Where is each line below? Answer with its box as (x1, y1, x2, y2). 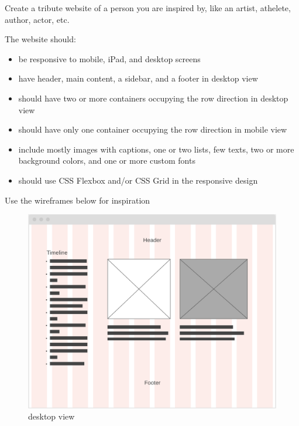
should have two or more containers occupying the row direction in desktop (18, 92, 288, 104)
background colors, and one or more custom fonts (18, 154, 195, 167)
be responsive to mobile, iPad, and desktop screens (18, 52, 201, 65)
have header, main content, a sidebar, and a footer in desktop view (18, 72, 258, 84)
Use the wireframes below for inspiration (5, 194, 150, 206)
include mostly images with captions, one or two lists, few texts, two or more (18, 143, 294, 155)
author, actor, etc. (5, 13, 70, 25)
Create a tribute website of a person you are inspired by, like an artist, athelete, (5, 2, 291, 13)
